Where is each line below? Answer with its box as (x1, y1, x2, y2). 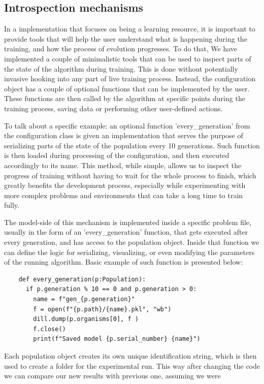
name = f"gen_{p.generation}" (33, 296, 135, 303)
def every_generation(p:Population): (18, 275, 146, 283)
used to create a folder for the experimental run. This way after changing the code (4, 360, 260, 371)
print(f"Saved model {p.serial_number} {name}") (33, 335, 201, 343)
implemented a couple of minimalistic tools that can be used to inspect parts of (4, 53, 251, 63)
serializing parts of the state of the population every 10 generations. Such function (4, 140, 260, 150)
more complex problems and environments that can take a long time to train (4, 189, 243, 200)
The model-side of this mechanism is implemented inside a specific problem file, (4, 216, 251, 227)
